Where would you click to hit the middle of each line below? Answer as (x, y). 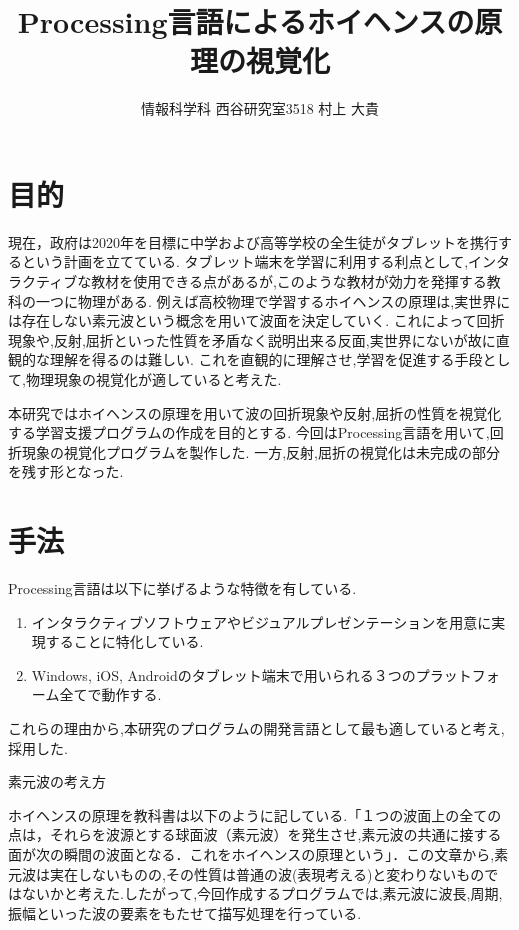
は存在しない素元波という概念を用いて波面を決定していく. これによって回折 (256, 320)
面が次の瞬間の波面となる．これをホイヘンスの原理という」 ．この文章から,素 (258, 854)
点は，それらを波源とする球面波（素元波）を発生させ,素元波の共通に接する (255, 834)
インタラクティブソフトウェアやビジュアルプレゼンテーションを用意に (261, 621)
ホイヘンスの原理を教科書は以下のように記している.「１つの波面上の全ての (255, 814)
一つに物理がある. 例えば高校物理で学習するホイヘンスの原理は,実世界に (273, 300)
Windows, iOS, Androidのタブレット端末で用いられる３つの (223, 674)
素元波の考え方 (57, 781)
